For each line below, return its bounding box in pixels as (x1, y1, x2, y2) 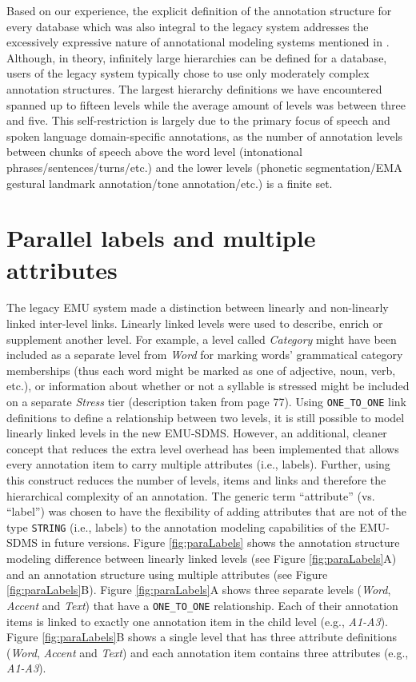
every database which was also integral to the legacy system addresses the (6, 18, 369, 34)
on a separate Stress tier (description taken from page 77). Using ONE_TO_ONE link (6, 393, 406, 409)
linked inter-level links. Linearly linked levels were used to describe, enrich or (6, 315, 383, 332)
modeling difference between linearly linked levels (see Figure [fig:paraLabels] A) (6, 550, 397, 567)
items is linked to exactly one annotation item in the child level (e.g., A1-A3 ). (6, 612, 388, 629)
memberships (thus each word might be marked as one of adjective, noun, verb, (6, 361, 396, 378)
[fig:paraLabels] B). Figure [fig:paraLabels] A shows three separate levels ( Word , (6, 581, 391, 598)
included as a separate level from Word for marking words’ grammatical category (6, 346, 403, 363)
